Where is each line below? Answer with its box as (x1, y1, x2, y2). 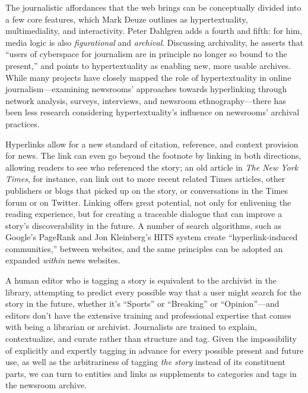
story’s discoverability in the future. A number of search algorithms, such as (5, 219, 282, 231)
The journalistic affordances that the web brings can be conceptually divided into (5, 1, 301, 13)
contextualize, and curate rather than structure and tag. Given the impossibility (5, 332, 297, 345)
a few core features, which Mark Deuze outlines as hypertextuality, (5, 12, 248, 25)
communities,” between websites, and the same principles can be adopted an (5, 242, 283, 254)
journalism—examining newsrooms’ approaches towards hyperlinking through (5, 83, 287, 95)
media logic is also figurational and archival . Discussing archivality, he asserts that (5, 36, 304, 48)
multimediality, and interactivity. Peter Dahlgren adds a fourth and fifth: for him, (5, 24, 303, 37)
